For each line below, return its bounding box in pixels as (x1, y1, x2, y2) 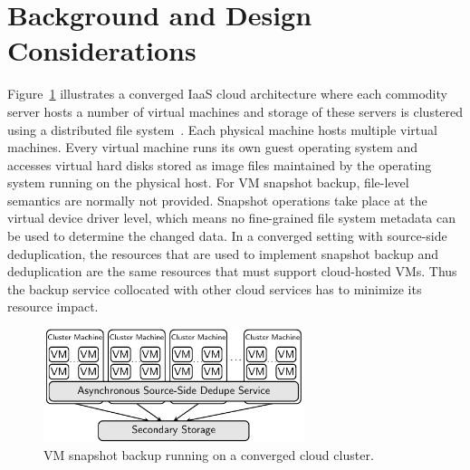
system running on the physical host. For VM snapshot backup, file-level (7, 173, 409, 192)
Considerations (7, 32, 197, 69)
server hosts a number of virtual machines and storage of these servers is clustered (7, 101, 464, 120)
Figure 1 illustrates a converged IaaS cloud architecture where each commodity (7, 84, 447, 103)
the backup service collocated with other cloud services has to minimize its (7, 279, 422, 298)
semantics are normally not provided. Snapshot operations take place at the (7, 190, 427, 209)
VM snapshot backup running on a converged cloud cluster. (43, 445, 374, 464)
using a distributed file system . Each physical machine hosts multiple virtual (7, 120, 437, 139)
